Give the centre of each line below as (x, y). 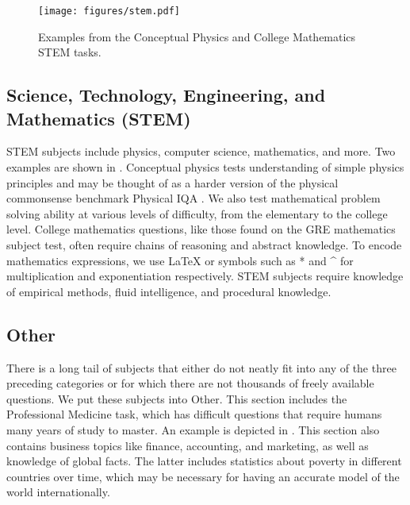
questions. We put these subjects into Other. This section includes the (177, 398)
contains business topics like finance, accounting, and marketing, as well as (188, 445)
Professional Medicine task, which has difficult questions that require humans (194, 414)
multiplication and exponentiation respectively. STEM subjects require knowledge (205, 276)
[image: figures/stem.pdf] (109, 11)
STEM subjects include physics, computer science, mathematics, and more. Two (201, 151)
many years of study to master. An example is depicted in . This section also (193, 429)
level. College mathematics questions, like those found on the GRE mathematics (201, 229)
